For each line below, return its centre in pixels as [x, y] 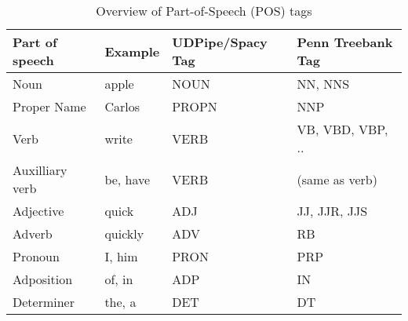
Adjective [38, 211]
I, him [121, 256]
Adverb [33, 233]
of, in [119, 279]
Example [132, 51]
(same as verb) [337, 179]
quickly [124, 233]
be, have [127, 179]
